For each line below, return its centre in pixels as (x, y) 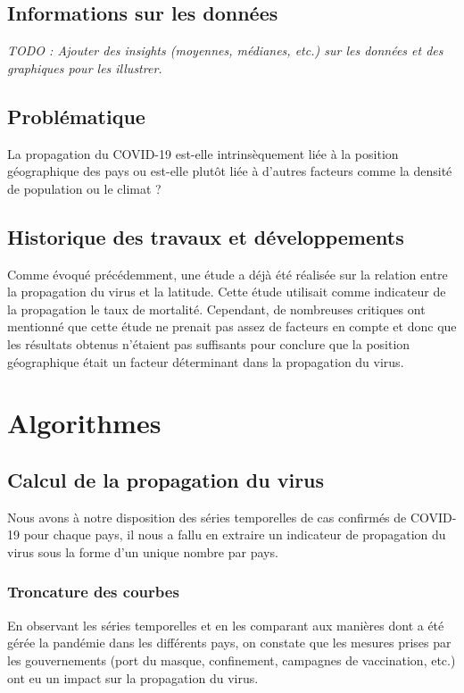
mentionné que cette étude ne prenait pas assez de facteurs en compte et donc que (232, 326)
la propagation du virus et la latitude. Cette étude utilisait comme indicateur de (227, 292)
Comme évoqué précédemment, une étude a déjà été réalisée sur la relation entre (228, 274)
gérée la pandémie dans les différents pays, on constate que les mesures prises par (229, 643)
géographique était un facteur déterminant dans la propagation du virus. (206, 361)
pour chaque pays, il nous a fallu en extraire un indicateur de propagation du (235, 534)
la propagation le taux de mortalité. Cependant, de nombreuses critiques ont (216, 309)
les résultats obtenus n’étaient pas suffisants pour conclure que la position (209, 343)
